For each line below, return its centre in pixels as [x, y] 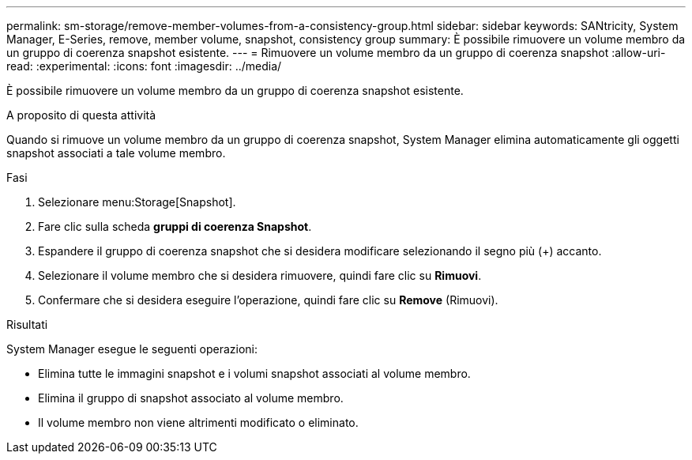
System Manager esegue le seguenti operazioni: [132, 349]
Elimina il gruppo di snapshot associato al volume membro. [191, 398]
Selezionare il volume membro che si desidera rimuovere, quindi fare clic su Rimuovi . [260, 275]
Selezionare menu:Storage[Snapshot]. [137, 202]
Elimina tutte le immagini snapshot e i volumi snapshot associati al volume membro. [254, 373]
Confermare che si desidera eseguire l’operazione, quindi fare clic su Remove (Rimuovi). [268, 300]
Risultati [27, 324]
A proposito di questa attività [81, 115]
